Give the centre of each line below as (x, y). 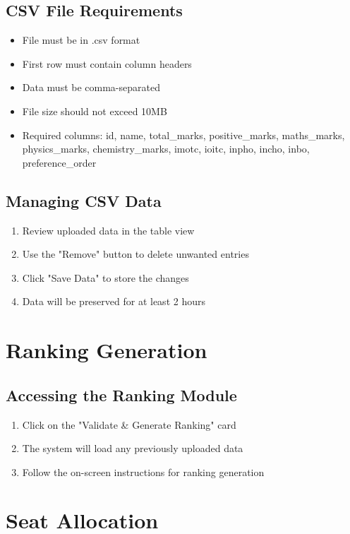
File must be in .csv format (81, 40)
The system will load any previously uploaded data (133, 448)
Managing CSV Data (84, 200)
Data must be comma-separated (91, 87)
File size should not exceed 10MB (95, 111)
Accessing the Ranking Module (121, 394)
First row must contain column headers (107, 63)
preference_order (59, 162)
